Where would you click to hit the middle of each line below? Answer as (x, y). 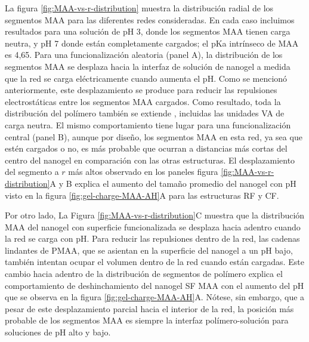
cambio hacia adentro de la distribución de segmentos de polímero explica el (144, 274)
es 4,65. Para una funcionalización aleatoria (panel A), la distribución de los (144, 55)
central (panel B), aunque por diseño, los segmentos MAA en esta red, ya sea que (154, 136)
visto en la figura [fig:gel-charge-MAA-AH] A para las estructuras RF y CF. (142, 195)
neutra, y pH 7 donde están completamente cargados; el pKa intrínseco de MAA (152, 43)
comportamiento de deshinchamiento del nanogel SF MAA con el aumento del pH (154, 285)
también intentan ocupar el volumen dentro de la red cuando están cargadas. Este (154, 262)
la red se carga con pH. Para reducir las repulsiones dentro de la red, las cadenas (152, 238)
